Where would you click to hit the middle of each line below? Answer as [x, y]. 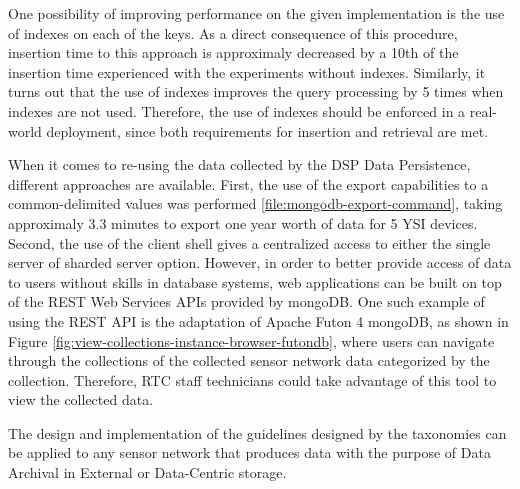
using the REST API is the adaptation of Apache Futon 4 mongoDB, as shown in [258, 320]
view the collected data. [81, 399]
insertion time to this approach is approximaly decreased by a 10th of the [233, 52]
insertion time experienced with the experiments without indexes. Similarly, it [247, 71]
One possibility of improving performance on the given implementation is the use [256, 13]
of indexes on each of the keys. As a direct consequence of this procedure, [233, 32]
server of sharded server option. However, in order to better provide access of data [260, 262]
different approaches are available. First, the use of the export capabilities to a [248, 183]
